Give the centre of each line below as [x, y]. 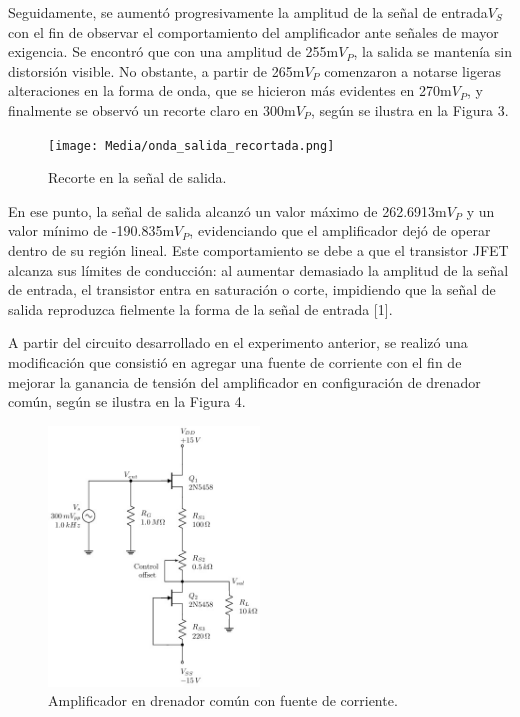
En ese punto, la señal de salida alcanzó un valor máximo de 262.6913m [227, 210]
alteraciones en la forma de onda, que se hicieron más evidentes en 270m [230, 90]
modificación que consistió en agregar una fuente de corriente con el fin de [235, 361]
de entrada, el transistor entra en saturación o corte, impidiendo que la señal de [252, 289]
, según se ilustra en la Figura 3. [409, 109]
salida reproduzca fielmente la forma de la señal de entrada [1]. [200, 308]
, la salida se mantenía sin [432, 51]
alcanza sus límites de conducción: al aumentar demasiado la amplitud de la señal [258, 269]
